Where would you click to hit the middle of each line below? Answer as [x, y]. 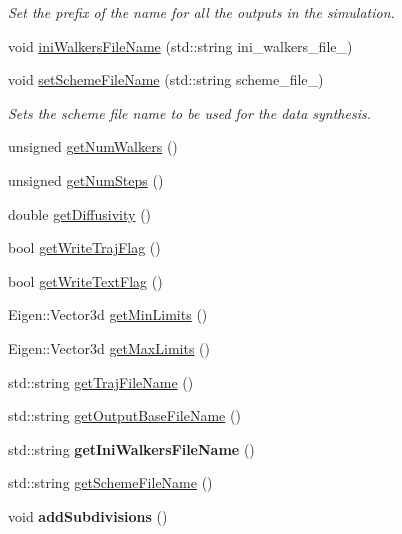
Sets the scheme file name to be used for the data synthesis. [190, 112]
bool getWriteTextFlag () [85, 280]
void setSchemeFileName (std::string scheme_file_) [166, 79]
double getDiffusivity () [80, 213]
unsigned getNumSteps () [86, 179]
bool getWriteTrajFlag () [84, 247]
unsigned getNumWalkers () [93, 146]
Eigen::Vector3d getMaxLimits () [109, 347]
